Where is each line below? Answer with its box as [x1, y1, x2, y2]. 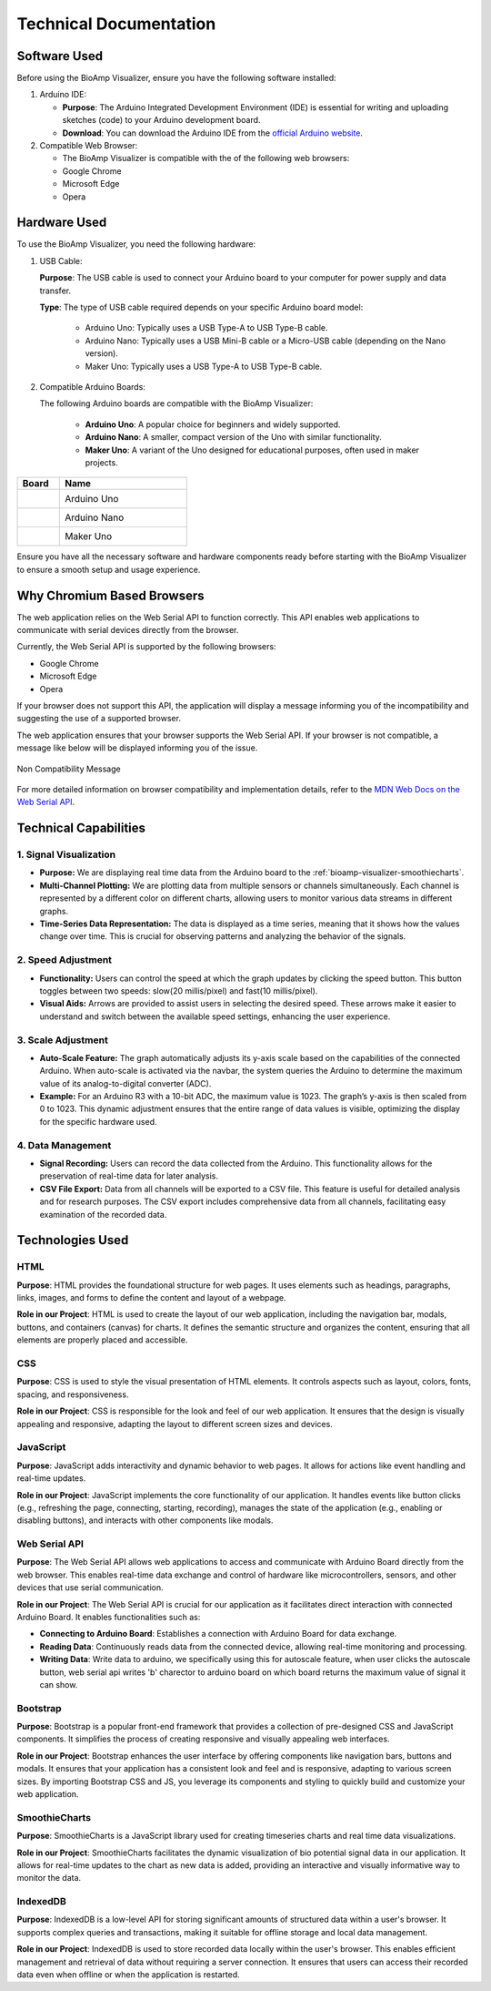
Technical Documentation [16, 14, 216, 34]
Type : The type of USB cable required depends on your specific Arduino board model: [39, 301, 364, 313]
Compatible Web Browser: [39, 140, 138, 151]
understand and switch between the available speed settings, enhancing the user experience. [39, 1011, 391, 1022]
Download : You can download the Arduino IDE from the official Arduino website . [62, 128, 364, 138]
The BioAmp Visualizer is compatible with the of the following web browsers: [62, 153, 350, 164]
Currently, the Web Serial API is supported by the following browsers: [16, 641, 276, 652]
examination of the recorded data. [39, 1209, 167, 1220]
